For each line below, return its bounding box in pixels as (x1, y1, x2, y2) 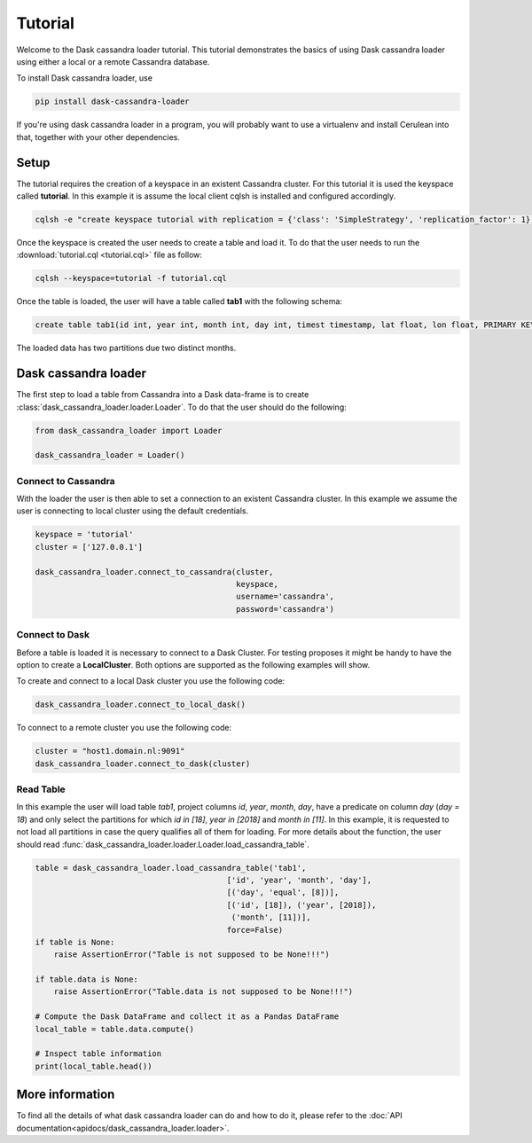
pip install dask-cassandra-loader (35, 97, 190, 106)
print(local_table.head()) (35, 1061, 153, 1071)
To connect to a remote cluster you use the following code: (16, 723, 232, 733)
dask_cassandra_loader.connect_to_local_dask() (35, 700, 246, 709)
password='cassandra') (236, 604, 335, 614)
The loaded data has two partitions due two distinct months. (16, 342, 237, 354)
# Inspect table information (35, 1049, 162, 1059)
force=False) (226, 925, 284, 935)
